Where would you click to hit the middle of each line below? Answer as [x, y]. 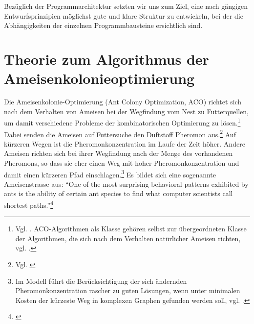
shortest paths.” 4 [29, 204]
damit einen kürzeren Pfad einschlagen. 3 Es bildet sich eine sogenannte [110, 174]
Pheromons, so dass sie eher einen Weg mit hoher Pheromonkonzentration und [122, 162]
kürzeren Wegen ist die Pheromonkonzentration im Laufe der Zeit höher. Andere [125, 143]
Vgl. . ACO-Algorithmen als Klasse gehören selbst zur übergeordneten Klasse [131, 229]
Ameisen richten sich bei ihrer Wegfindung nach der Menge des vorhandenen [118, 153]
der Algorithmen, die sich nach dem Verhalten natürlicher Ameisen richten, [128, 238]
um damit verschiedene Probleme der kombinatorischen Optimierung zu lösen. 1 [122, 122]
